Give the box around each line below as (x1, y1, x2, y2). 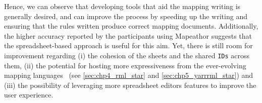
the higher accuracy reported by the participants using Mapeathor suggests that (4, 30, 252, 41)
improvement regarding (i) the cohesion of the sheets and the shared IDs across (4, 50, 250, 60)
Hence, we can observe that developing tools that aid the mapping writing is (4, 1, 241, 11)
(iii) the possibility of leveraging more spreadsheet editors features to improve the (4, 79, 256, 90)
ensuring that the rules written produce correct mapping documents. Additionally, (4, 21, 258, 31)
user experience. (4, 89, 54, 100)
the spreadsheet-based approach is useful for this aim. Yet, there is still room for (4, 40, 253, 51)
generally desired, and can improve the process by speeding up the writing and (4, 11, 247, 21)
